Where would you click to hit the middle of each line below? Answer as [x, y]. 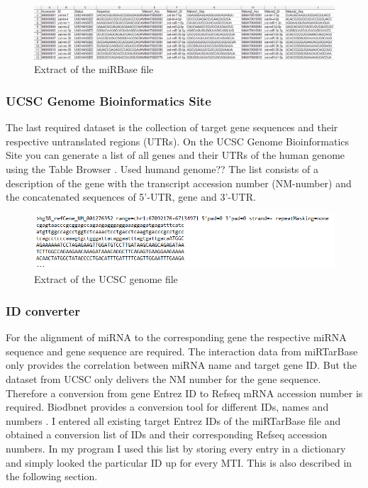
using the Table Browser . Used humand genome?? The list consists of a [162, 168]
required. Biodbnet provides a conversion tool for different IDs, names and [167, 407]
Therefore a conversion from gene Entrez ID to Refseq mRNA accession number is [184, 393]
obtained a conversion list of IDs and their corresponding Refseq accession [167, 434]
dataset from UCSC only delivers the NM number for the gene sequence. [163, 379]
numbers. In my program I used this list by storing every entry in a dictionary [176, 449]
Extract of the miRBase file [94, 69]
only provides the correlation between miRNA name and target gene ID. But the [182, 365]
